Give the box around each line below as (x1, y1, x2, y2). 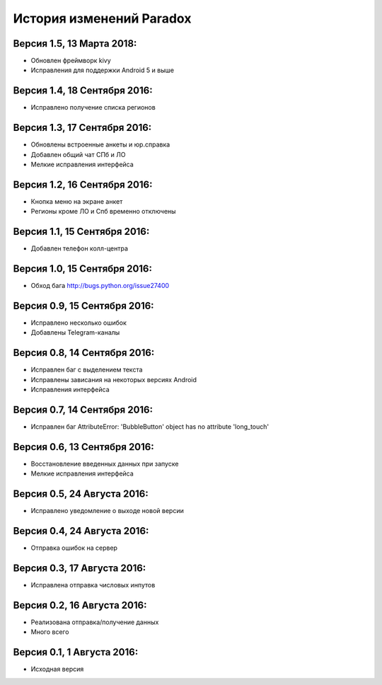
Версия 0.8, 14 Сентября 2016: (13, 347, 155, 359)
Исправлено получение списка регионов (30, 103, 156, 112)
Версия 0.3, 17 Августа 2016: (13, 562, 146, 574)
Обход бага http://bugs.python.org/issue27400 (30, 282, 170, 290)
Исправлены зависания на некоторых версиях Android (30, 375, 197, 384)
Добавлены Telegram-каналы (30, 328, 120, 337)
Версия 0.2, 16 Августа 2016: (13, 599, 147, 611)
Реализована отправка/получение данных (30, 618, 159, 626)
